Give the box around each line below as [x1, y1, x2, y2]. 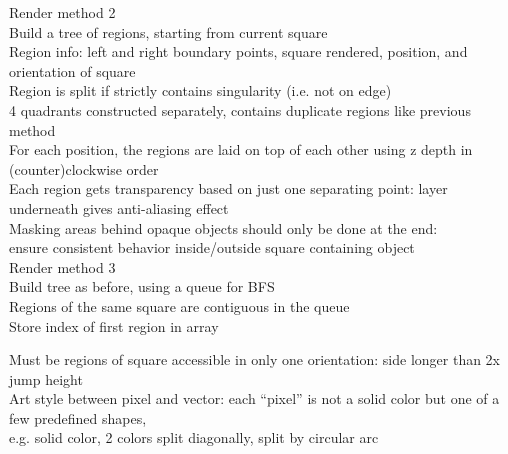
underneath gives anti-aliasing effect [9, 197, 229, 218]
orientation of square [9, 60, 136, 81]
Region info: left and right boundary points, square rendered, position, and [9, 41, 468, 62]
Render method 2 [9, 2, 116, 22]
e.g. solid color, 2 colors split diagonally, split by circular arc [9, 427, 379, 448]
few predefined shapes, [9, 407, 147, 428]
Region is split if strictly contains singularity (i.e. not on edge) [9, 80, 392, 101]
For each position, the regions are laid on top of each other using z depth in [9, 139, 473, 160]
